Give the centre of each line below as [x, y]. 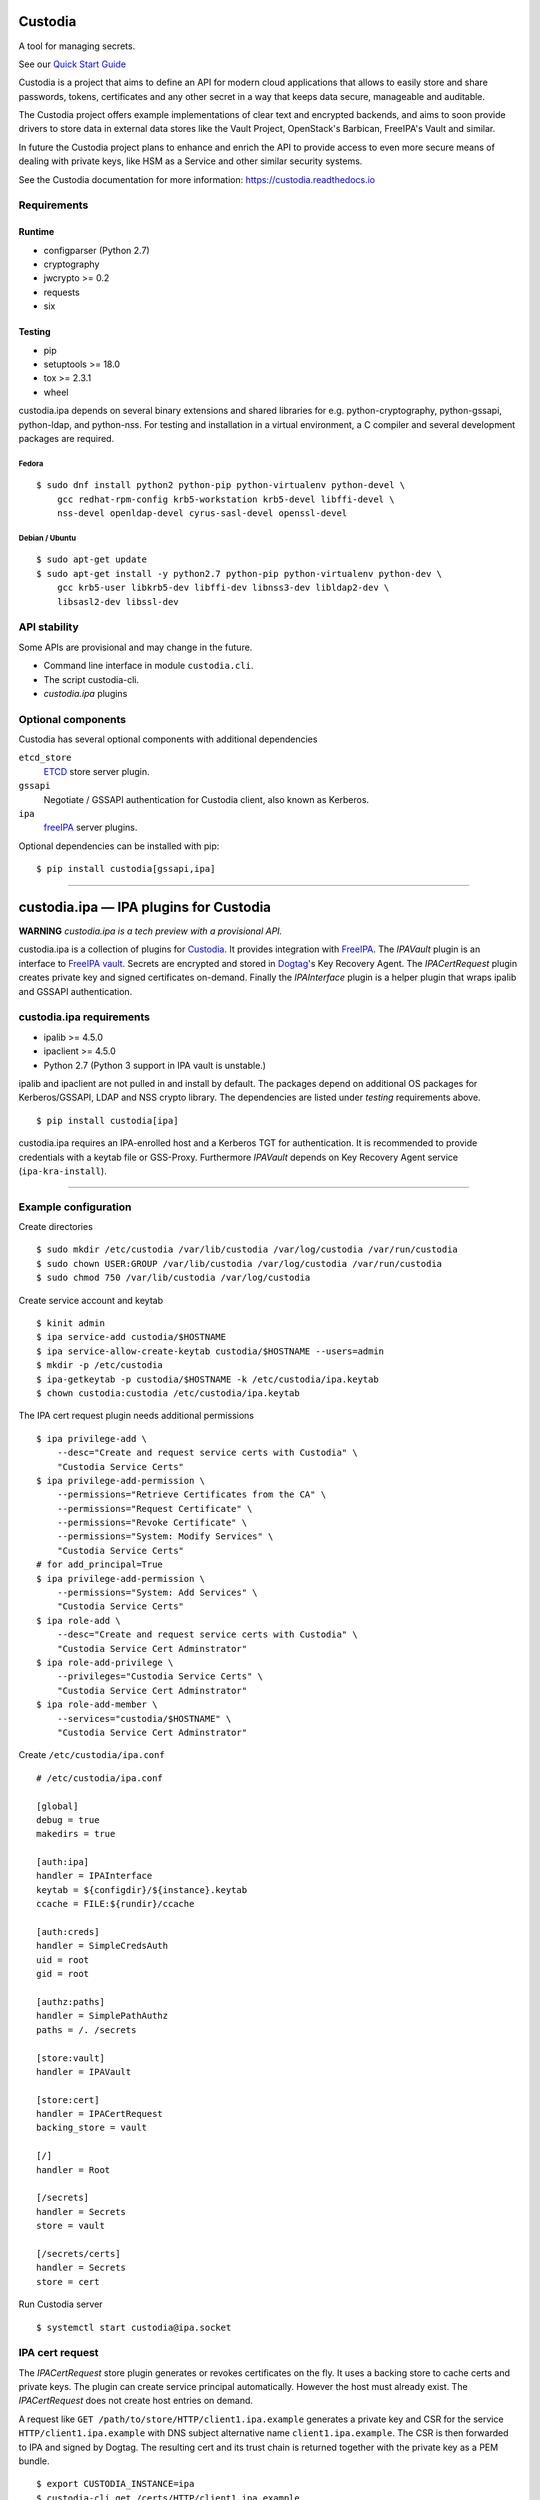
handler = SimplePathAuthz [102, 2016]
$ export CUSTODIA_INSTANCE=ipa [115, 2484]
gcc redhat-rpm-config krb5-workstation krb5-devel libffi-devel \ [225, 499]
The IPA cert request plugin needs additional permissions [136, 1416]
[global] [57, 1806]
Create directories [56, 1227]
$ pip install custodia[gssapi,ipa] [126, 869]
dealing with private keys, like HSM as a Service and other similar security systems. [190, 161]
